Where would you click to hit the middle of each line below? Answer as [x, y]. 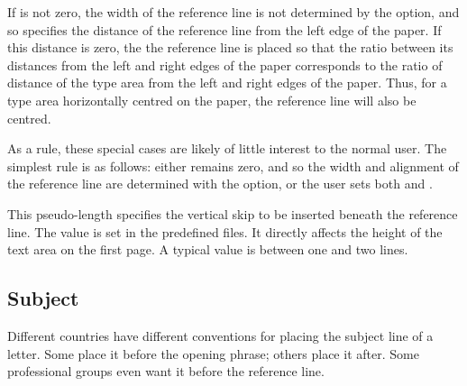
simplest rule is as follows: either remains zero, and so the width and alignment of [233, 165]
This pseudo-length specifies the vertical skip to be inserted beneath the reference [233, 213]
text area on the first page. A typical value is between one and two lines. [208, 249]
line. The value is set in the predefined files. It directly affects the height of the [225, 231]
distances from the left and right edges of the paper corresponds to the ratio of [225, 64]
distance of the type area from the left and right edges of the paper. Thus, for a [227, 83]
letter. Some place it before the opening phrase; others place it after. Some [213, 353]
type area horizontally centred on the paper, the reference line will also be [212, 100]
